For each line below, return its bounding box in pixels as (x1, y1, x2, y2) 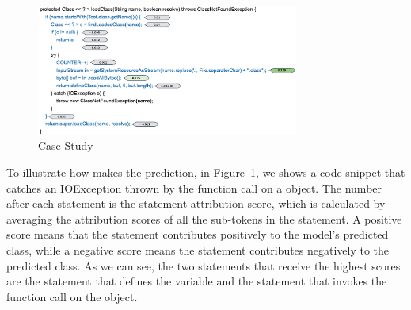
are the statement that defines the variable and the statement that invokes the (6, 273, 387, 289)
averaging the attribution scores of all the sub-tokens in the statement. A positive (6, 210, 402, 227)
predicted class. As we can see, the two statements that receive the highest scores (6, 257, 401, 274)
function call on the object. (6, 288, 138, 304)
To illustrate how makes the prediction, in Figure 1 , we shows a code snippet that (6, 163, 405, 180)
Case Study (38, 137, 93, 154)
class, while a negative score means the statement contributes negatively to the (6, 241, 390, 258)
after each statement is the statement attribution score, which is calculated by (6, 195, 386, 212)
